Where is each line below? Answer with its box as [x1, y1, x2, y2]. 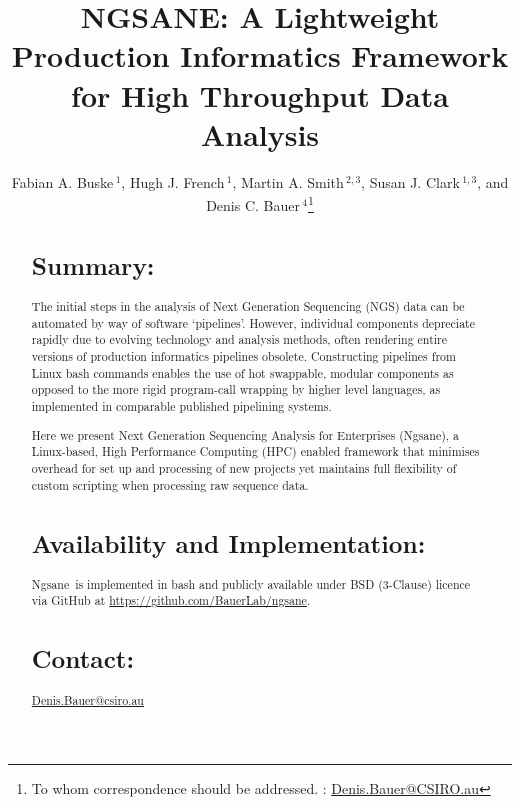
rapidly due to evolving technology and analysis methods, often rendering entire [31, 331, 448, 348]
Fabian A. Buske [11, 171, 114, 192]
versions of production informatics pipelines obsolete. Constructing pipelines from [31, 348, 456, 365]
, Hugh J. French [121, 171, 225, 192]
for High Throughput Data [71, 74, 449, 115]
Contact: [31, 641, 135, 676]
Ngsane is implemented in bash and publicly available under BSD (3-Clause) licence [31, 575, 471, 592]
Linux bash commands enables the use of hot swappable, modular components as [31, 364, 454, 381]
